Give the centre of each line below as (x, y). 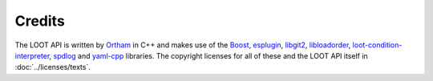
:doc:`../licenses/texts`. (53, 67)
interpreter (32, 55)
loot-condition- (377, 45)
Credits (40, 21)
